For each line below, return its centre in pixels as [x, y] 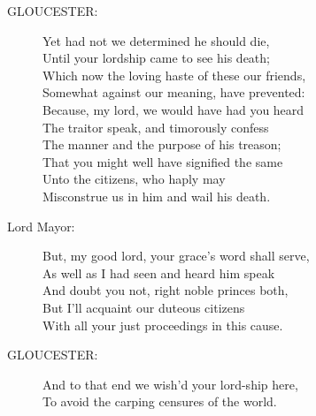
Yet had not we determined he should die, [156, 40]
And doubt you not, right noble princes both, [166, 290]
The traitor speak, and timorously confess [156, 127]
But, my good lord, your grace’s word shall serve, [176, 256]
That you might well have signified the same [163, 161]
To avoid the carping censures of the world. [160, 401]
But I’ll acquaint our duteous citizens [144, 307]
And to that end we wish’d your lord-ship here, [170, 384]
